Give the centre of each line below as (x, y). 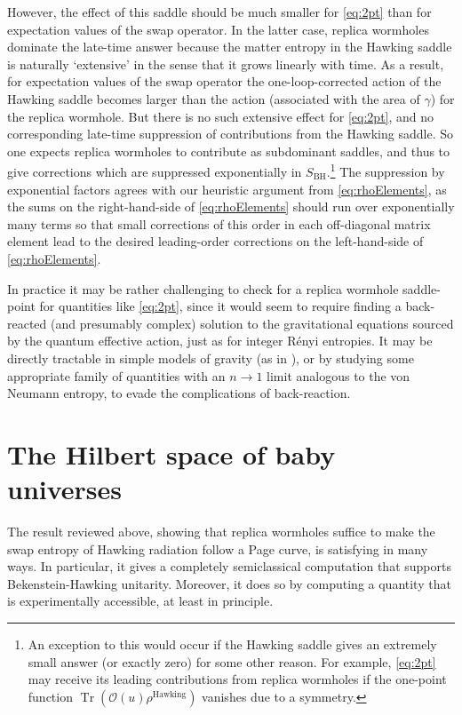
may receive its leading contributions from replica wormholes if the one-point (237, 679)
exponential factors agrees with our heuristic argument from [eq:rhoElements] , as (227, 189)
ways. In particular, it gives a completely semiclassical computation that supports (229, 566)
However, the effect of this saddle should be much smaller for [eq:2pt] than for (219, 12)
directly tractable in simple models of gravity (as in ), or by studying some (211, 357)
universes (65, 489)
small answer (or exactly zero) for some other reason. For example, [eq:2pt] (232, 661)
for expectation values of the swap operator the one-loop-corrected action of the (224, 81)
